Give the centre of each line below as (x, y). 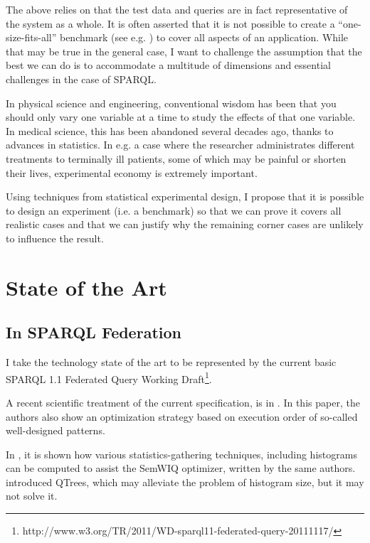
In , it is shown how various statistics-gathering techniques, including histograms (181, 454)
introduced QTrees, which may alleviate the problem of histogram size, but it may (185, 482)
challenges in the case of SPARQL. (81, 79)
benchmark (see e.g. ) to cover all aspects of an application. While (204, 37)
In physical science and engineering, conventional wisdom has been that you (171, 103)
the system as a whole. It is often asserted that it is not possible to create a (170, 23)
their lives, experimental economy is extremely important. (132, 172)
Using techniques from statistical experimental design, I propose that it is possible (185, 197)
